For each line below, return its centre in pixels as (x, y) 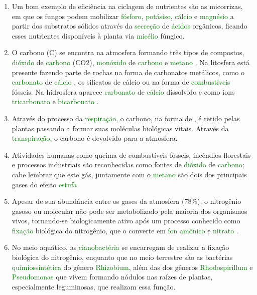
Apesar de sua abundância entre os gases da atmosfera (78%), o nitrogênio (126, 201)
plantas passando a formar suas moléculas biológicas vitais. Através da (120, 128)
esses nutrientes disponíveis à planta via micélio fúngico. (98, 35)
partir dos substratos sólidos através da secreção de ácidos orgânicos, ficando (130, 26)
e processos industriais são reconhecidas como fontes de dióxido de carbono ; (128, 165)
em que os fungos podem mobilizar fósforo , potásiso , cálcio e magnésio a (123, 16)
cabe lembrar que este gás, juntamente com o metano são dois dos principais (129, 174)
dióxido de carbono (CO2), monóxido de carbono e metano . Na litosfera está (131, 62)
